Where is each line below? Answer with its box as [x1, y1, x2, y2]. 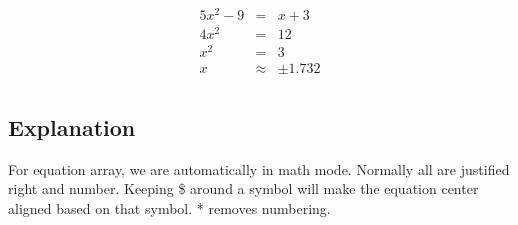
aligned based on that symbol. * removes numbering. [8, 197, 331, 218]
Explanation [8, 111, 136, 142]
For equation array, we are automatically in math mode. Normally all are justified [8, 158, 510, 179]
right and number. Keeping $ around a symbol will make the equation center [8, 178, 479, 199]
